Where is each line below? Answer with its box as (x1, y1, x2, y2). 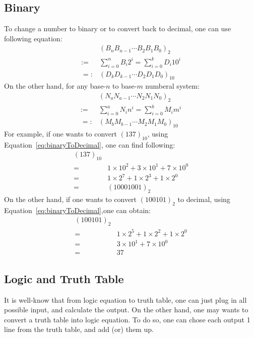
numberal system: (145, 81, 200, 91)
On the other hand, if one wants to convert (4, 194, 137, 205)
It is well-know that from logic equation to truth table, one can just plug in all (4, 294, 247, 305)
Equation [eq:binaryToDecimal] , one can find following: (4, 139, 175, 150)
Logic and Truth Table (4, 271, 124, 286)
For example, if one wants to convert (4, 128, 117, 139)
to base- (112, 81, 137, 91)
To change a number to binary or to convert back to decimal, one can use (4, 23, 231, 34)
